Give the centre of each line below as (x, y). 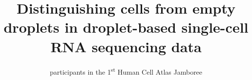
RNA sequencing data (126, 46)
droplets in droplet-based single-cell (126, 27)
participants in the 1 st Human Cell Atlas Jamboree (126, 71)
